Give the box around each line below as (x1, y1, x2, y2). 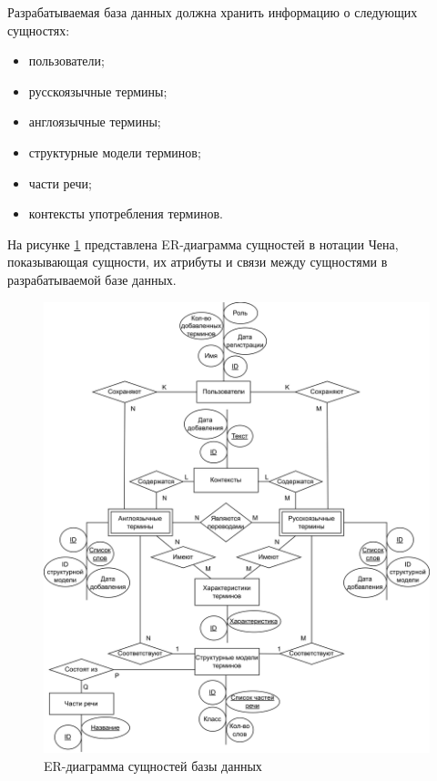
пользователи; (28, 51, 105, 70)
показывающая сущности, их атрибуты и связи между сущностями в (7, 252, 388, 271)
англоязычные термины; (28, 112, 161, 131)
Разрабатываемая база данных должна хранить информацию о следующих (7, 3, 418, 21)
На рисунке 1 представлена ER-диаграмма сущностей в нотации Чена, (7, 234, 399, 253)
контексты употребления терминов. (28, 204, 223, 223)
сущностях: (7, 20, 70, 39)
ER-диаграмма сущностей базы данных (44, 756, 262, 775)
